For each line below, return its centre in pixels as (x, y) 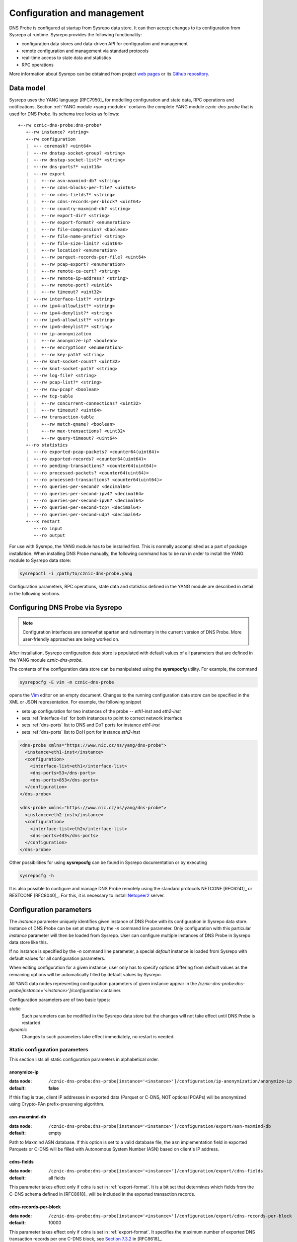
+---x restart (43, 521)
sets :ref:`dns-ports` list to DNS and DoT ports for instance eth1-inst (91, 725)
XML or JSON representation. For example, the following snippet (75, 702)
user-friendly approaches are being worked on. (71, 639)
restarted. (32, 1023)
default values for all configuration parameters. (57, 958)
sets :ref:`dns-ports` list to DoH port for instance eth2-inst (81, 732)
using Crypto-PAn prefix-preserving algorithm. (57, 1104)
